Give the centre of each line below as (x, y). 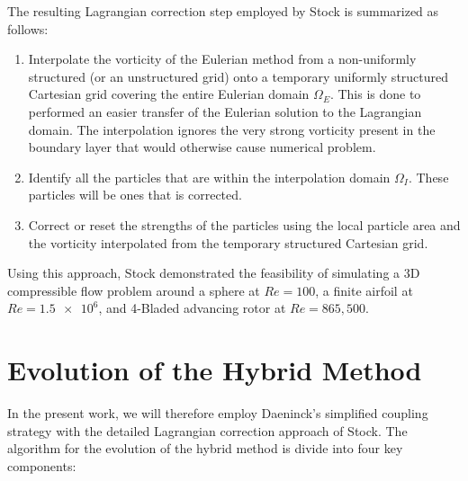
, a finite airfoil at (364, 290)
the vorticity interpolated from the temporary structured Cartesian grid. (228, 242)
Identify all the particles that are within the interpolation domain (209, 177)
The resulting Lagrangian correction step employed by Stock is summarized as (223, 11)
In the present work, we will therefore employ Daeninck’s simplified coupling (218, 413)
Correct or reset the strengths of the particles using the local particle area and (244, 224)
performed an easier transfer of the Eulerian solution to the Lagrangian (225, 111)
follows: (28, 28)
